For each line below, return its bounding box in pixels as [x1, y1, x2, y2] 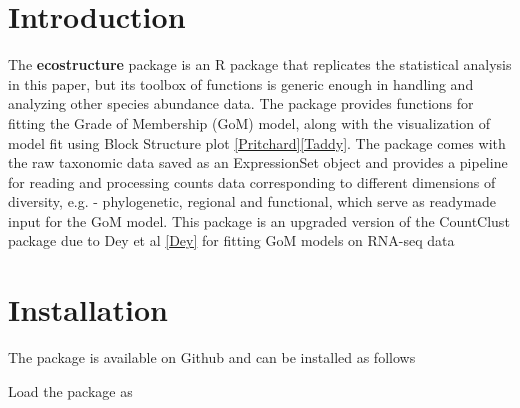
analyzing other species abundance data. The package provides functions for [8, 93, 474, 114]
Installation [8, 289, 168, 330]
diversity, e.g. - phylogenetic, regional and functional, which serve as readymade [8, 191, 497, 212]
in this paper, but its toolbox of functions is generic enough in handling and [8, 73, 474, 94]
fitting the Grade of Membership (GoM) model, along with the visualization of [8, 112, 490, 133]
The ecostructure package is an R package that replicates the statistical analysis [8, 54, 512, 75]
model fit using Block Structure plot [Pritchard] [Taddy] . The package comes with [8, 132, 506, 153]
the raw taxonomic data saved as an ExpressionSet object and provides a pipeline [8, 152, 508, 173]
